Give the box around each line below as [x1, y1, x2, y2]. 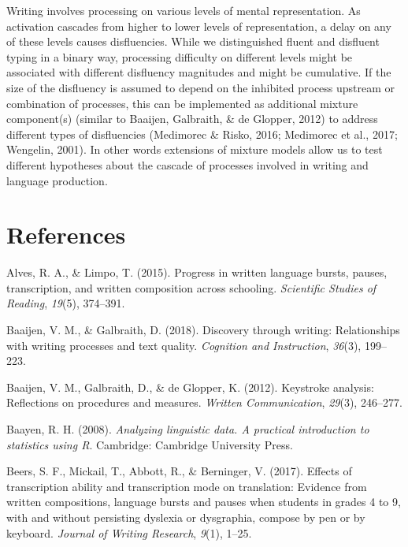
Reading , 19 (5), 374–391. [6, 295, 125, 311]
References [6, 218, 126, 251]
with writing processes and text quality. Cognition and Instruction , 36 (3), [6, 337, 362, 353]
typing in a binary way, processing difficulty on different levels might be [6, 48, 353, 65]
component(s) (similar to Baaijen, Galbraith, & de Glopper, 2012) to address [6, 110, 378, 127]
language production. [6, 172, 108, 188]
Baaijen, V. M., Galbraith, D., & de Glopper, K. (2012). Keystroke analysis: [6, 378, 374, 395]
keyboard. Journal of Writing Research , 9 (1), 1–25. [6, 524, 252, 541]
